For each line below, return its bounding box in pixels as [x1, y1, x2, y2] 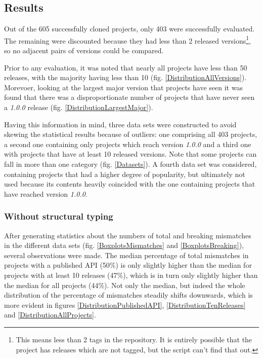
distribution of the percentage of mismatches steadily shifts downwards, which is [4, 290, 253, 300]
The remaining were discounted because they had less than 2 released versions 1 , [4, 33, 251, 46]
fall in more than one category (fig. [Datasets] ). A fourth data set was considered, [4, 158, 257, 169]
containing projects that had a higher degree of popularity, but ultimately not [4, 168, 245, 179]
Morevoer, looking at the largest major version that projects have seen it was [4, 82, 243, 92]
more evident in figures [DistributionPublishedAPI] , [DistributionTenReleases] [4, 299, 246, 310]
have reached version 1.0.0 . [4, 188, 87, 199]
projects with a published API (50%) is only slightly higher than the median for [4, 260, 252, 270]
